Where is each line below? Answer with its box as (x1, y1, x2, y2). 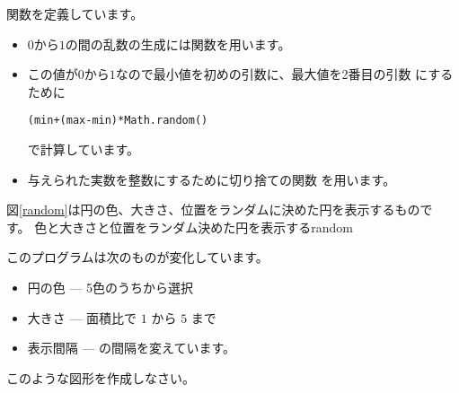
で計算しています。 (27, 140, 139, 159)
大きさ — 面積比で (27, 308, 137, 327)
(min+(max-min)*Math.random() (27, 114, 208, 127)
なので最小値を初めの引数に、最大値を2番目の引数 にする (115, 65, 454, 83)
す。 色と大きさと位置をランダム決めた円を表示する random (6, 217, 353, 236)
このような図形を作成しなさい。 (6, 368, 195, 387)
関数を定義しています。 (6, 4, 144, 22)
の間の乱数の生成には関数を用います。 (65, 34, 291, 53)
